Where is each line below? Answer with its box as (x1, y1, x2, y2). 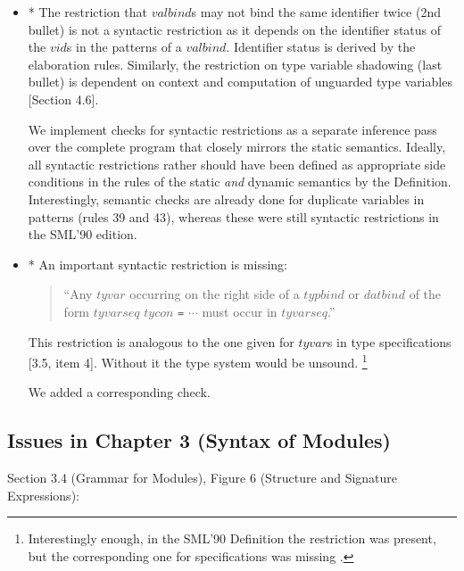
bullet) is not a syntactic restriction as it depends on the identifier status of (28, 20, 442, 38)
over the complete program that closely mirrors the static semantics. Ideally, (28, 137, 446, 156)
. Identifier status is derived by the (226, 37, 416, 56)
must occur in (202, 302, 278, 320)
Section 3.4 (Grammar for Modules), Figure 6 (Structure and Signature (7, 468, 398, 487)
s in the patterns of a (66, 37, 182, 56)
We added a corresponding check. (28, 383, 211, 401)
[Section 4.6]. (28, 89, 99, 108)
